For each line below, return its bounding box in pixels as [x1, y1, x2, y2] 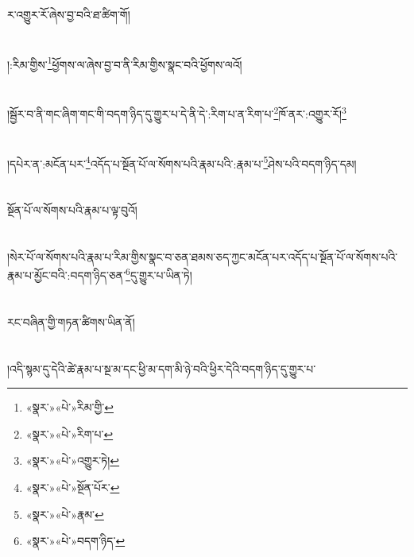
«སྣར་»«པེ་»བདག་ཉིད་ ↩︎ [25, 532, 126, 549]
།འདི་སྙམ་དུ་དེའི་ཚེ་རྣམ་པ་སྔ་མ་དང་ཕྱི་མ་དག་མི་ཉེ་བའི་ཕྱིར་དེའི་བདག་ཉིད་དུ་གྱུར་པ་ [7, 360, 316, 377]
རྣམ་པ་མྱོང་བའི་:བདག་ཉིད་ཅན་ [7, 267, 126, 284]
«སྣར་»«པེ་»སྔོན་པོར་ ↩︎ [25, 479, 120, 496]
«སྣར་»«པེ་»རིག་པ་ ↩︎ [25, 425, 114, 442]
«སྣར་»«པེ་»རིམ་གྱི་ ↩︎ [25, 399, 114, 416]
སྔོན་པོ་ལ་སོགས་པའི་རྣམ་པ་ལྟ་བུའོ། [7, 202, 137, 219]
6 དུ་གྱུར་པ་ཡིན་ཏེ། [126, 265, 192, 284]
